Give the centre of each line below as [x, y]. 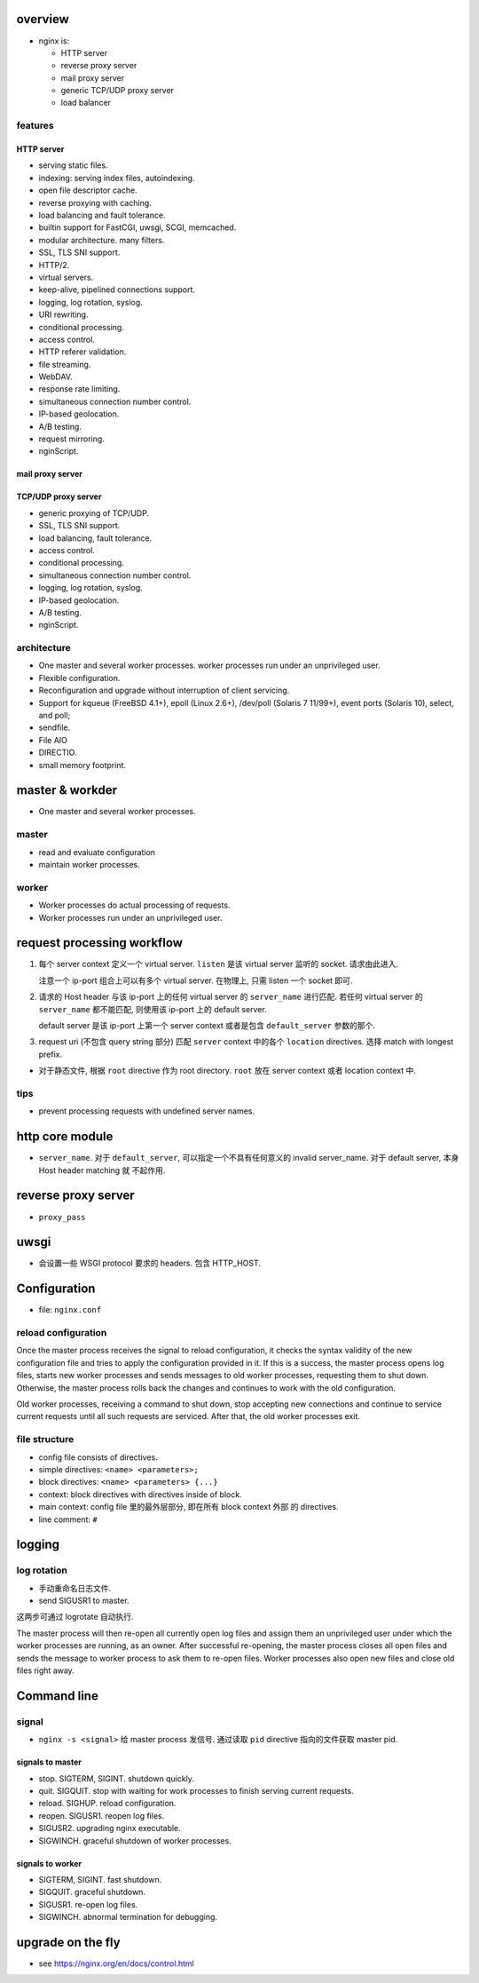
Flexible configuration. [79, 678]
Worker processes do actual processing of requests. [134, 905]
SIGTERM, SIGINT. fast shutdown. [100, 1879]
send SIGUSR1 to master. [84, 1601]
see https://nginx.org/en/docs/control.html [116, 1963]
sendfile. [55, 727]
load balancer [86, 103]
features [35, 126]
